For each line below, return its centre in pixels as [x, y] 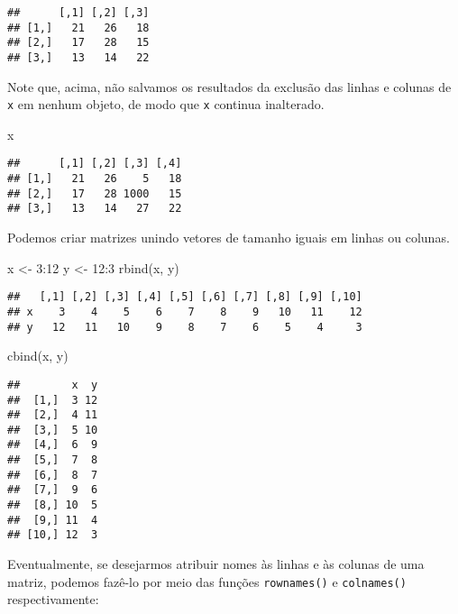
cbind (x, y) [38, 356]
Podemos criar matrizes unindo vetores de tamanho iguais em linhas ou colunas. [229, 238]
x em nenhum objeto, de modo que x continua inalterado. [166, 104]
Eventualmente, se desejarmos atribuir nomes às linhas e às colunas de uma [216, 564]
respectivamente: [53, 599]
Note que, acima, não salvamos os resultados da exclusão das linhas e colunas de [229, 86]
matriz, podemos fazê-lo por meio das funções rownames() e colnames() [207, 581]
